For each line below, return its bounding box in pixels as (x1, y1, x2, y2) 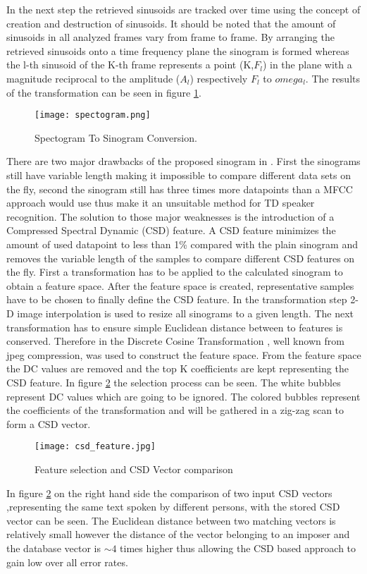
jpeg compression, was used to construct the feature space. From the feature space (6, 347, 361, 362)
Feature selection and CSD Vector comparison (35, 461, 233, 476)
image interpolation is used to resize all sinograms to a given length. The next (17, 305, 354, 320)
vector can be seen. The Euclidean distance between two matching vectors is (6, 513, 336, 527)
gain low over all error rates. (6, 554, 128, 569)
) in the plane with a (262, 57, 352, 72)
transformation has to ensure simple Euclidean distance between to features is (6, 319, 343, 334)
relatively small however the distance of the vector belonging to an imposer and (6, 527, 350, 542)
